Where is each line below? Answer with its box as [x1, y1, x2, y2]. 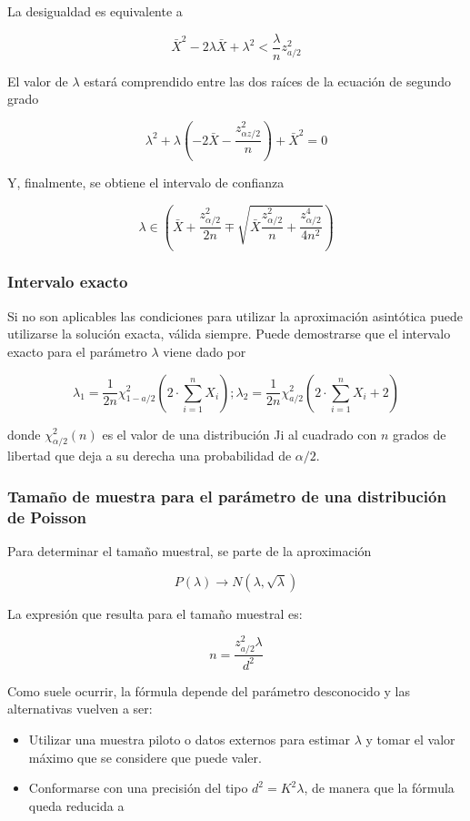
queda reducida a [28, 796, 125, 815]
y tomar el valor [365, 730, 455, 749]
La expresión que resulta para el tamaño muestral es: [7, 603, 303, 623]
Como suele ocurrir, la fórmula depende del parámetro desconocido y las [7, 681, 411, 700]
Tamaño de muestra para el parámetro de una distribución [7, 484, 446, 507]
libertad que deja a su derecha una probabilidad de [7, 446, 292, 465]
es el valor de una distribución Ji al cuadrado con [102, 424, 377, 443]
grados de [393, 424, 446, 443]
